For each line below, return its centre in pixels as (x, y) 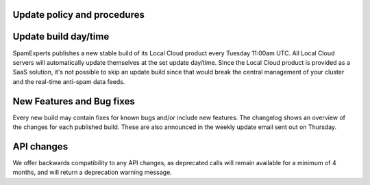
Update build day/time (61, 37)
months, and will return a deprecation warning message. (92, 172)
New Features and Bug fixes (74, 101)
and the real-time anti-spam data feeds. (69, 81)
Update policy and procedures (79, 15)
